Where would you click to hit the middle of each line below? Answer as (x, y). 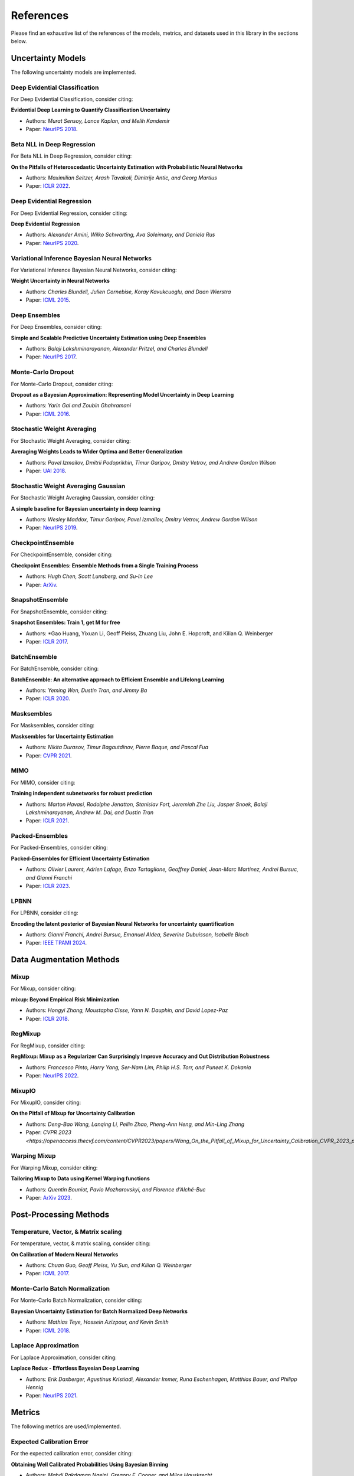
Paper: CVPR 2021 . (49, 755)
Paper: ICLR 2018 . (47, 1018)
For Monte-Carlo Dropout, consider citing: (62, 384)
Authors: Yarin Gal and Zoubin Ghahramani (78, 406)
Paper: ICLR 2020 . (48, 698)
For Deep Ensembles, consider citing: (56, 327)
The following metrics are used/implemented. (66, 1426)
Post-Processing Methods (60, 1214)
